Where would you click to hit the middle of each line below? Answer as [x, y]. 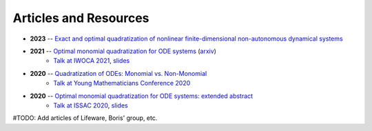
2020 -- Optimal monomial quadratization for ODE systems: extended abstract [142, 96]
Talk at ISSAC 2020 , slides [91, 105]
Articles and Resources [81, 18]
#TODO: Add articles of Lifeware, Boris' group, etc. [85, 118]
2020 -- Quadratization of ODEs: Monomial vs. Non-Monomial [118, 73]
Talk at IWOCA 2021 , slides [92, 61]
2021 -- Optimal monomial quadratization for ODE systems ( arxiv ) [123, 51]
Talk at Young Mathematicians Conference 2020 [122, 83]
